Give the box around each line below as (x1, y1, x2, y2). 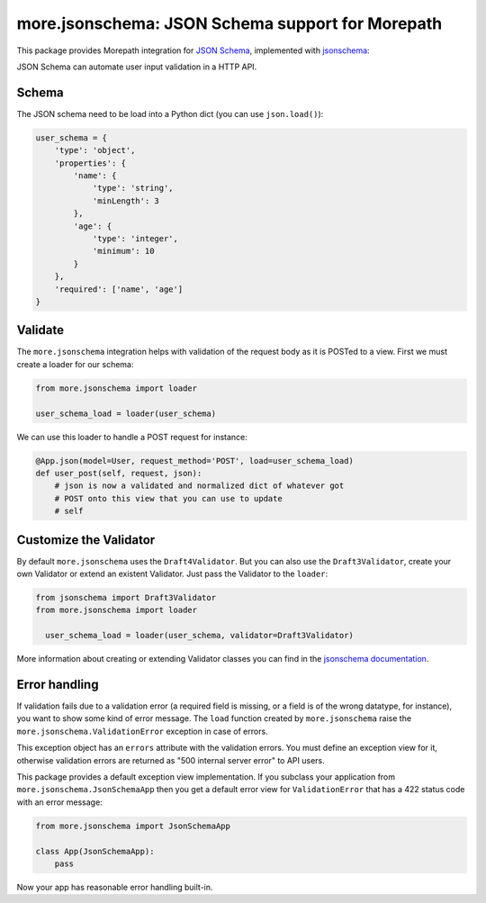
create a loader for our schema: (16, 358, 134, 369)
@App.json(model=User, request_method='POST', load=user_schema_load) (35, 456, 355, 465)
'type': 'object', (54, 145, 136, 156)
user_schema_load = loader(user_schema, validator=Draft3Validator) (45, 630, 355, 641)
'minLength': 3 (92, 195, 159, 206)
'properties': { (54, 158, 126, 168)
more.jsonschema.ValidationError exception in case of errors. (16, 726, 269, 736)
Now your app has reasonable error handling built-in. (16, 881, 213, 892)
